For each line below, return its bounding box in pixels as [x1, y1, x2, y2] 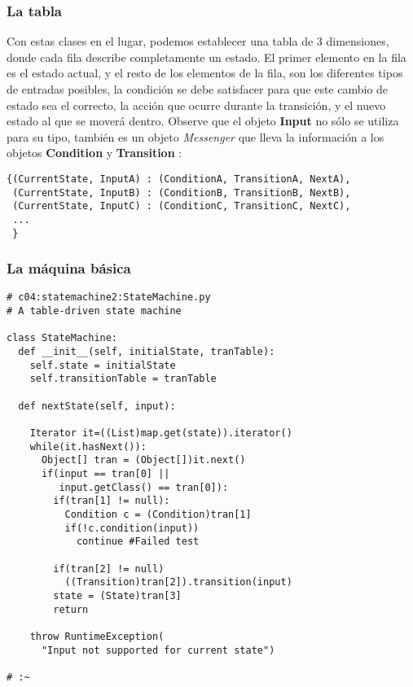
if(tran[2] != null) [53, 562, 165, 575]
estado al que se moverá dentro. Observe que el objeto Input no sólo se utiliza [7, 112, 399, 129]
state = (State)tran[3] [53, 589, 182, 602]
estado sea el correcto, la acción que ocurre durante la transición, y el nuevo [7, 96, 386, 113]
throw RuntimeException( [29, 630, 165, 642]
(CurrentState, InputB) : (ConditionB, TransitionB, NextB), [12, 186, 351, 199]
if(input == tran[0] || [41, 468, 170, 479]
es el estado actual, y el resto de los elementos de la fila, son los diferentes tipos [7, 64, 403, 81]
